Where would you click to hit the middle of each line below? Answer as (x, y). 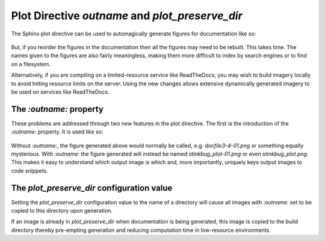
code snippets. (29, 171)
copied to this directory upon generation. (62, 211)
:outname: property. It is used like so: (57, 132)
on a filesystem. (31, 64)
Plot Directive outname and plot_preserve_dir (127, 16)
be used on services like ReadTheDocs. (60, 92)
